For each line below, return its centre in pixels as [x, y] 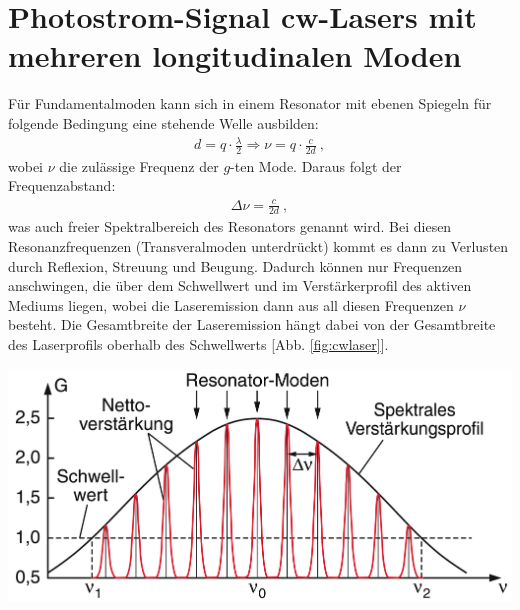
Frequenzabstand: [62, 185]
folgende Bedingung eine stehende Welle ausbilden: [163, 122]
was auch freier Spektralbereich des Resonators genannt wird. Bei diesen [230, 226]
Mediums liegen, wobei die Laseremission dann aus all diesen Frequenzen [231, 304]
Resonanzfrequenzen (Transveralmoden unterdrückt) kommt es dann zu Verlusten [258, 246]
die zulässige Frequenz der [139, 165]
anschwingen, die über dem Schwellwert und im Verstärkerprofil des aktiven [240, 285]
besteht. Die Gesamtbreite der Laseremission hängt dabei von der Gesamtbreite [252, 324]
